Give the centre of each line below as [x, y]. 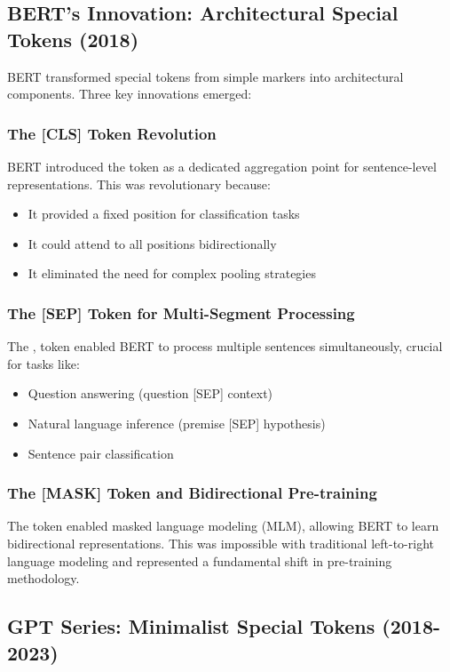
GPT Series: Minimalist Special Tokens [191, 626]
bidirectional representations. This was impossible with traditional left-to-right [221, 543]
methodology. [43, 578]
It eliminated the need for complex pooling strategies [172, 273]
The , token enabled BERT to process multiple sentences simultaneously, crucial [225, 346]
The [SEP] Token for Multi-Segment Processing [181, 312]
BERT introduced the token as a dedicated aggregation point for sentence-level [222, 166]
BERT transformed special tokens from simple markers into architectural [205, 76]
